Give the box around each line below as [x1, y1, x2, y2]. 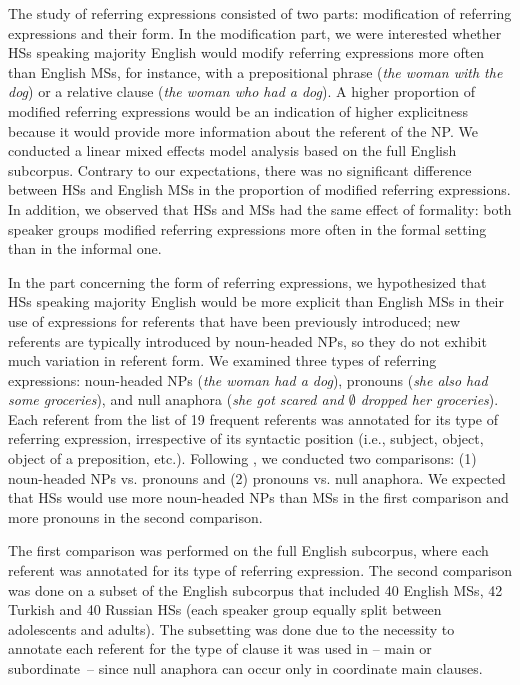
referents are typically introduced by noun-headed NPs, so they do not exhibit [8, 330, 487, 351]
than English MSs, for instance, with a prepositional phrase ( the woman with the [8, 61, 503, 82]
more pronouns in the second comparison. [8, 506, 263, 527]
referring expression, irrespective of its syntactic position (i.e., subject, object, [8, 428, 484, 449]
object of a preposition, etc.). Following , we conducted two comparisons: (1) [8, 448, 477, 469]
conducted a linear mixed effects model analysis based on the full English [8, 140, 457, 161]
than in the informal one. [8, 238, 162, 259]
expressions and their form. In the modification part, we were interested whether [8, 22, 502, 43]
